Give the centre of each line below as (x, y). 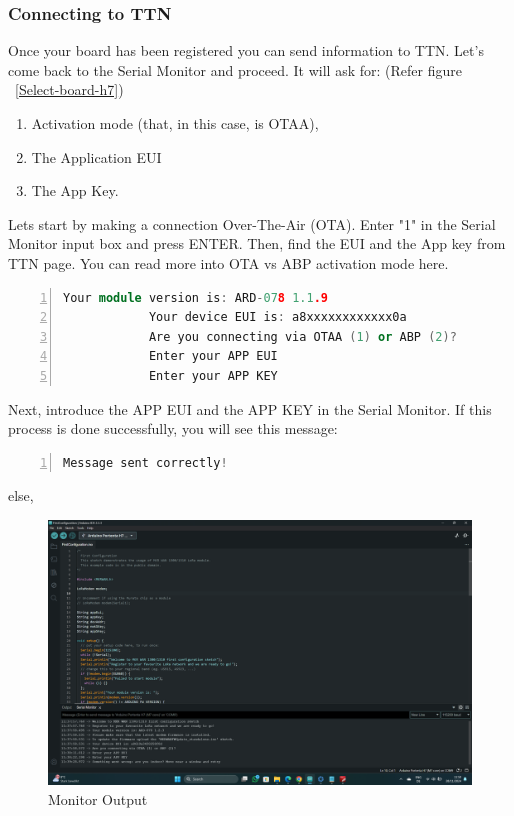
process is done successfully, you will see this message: (173, 428)
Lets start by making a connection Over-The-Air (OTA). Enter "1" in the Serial (252, 223)
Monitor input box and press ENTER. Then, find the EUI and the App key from (257, 243)
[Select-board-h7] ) (69, 89)
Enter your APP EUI (213, 356)
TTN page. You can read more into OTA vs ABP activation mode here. (228, 262)
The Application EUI (96, 156)
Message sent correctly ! (145, 462)
